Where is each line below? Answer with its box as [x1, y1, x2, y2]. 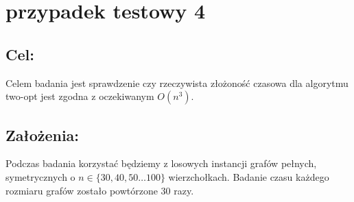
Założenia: [5, 124, 80, 145]
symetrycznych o [5, 169, 75, 184]
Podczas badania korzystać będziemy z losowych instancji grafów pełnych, [5, 156, 317, 171]
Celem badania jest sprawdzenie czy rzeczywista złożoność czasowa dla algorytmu [5, 75, 349, 90]
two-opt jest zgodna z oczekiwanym [5, 89, 154, 103]
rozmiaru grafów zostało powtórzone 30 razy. [5, 183, 194, 197]
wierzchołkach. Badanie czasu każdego [168, 169, 329, 184]
